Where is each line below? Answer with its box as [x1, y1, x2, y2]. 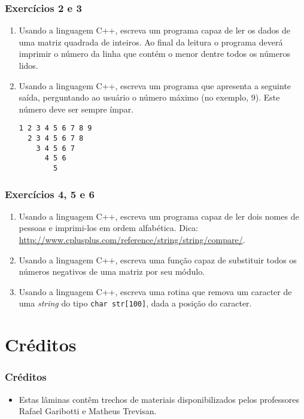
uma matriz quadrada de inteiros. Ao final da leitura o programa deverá [19, 35, 283, 48]
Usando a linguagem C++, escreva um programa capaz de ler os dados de [19, 24, 290, 37]
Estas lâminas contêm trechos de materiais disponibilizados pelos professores [19, 393, 300, 405]
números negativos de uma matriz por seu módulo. [19, 265, 205, 278]
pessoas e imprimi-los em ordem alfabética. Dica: [19, 221, 199, 234]
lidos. [19, 59, 38, 71]
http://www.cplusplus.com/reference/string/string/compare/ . [19, 233, 245, 246]
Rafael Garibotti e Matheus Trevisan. [19, 405, 157, 417]
